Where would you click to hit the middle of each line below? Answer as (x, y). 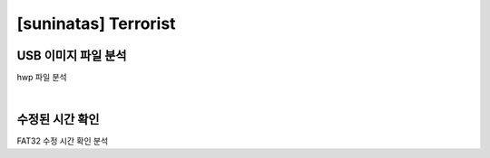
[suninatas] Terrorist (96, 23)
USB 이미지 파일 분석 (72, 56)
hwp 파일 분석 (42, 78)
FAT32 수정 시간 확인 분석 (63, 141)
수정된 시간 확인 (58, 120)
